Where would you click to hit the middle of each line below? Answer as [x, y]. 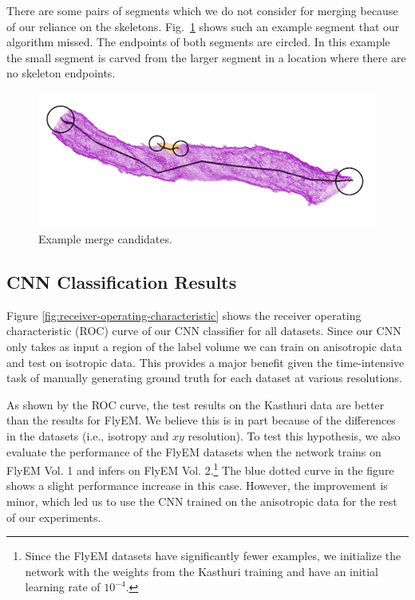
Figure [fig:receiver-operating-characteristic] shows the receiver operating [184, 315]
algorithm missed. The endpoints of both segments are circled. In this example [198, 42]
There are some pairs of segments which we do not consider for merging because [202, 10]
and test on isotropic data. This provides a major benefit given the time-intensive [206, 362]
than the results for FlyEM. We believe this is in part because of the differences [201, 420]
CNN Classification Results [122, 282]
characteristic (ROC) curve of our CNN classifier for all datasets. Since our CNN [204, 331]
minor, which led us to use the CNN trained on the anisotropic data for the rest [202, 501]
